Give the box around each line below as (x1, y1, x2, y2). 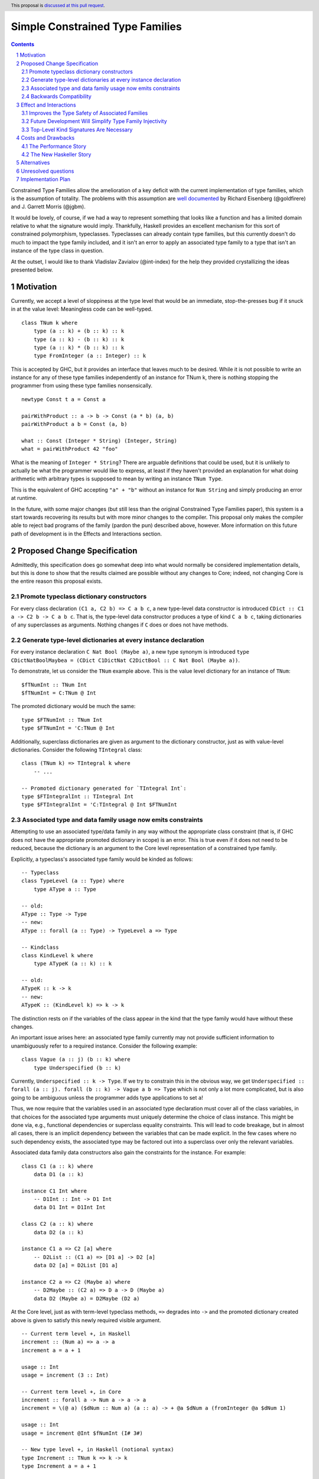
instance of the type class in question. (11, 247, 104, 254)
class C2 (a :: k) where (21, 1220, 93, 1228)
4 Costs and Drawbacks (16, 134, 75, 141)
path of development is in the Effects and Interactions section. (11, 530, 162, 537)
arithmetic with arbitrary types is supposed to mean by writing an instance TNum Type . (11, 475, 223, 482)
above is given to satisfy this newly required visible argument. (11, 1316, 162, 1323)
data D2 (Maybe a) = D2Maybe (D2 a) (33, 1295, 140, 1302)
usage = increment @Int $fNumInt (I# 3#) (21, 1429, 143, 1436)
